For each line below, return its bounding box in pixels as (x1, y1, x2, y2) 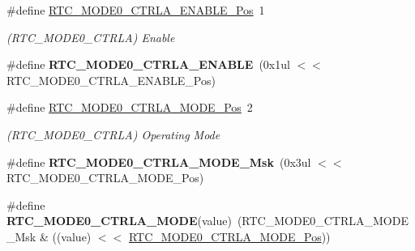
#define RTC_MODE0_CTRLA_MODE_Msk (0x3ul (6, 153, 311, 170)
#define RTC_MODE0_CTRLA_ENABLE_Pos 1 (6, 2, 265, 18)
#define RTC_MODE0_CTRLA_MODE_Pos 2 (6, 99, 253, 116)
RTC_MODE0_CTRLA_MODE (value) (6, 212, 232, 229)
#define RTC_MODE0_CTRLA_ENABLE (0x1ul (6, 56, 290, 73)
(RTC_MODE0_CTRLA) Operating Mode (6, 125, 220, 143)
